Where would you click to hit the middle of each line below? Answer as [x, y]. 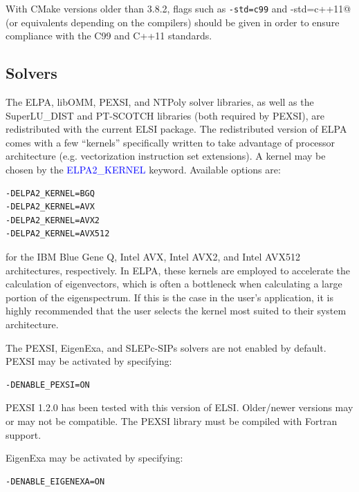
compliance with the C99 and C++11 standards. [109, 36]
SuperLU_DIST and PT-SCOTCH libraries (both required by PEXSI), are [165, 115]
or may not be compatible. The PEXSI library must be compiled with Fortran [172, 420]
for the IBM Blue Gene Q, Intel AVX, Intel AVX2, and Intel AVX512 [153, 256]
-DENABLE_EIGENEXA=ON [55, 481]
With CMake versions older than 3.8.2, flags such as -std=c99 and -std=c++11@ [178, 8]
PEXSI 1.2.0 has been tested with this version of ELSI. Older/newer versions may [179, 407]
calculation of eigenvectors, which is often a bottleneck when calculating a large [174, 284]
